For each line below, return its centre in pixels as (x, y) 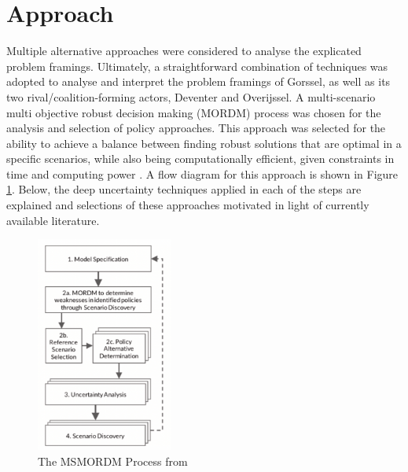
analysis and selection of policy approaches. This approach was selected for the (196, 128)
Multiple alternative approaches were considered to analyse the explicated (184, 51)
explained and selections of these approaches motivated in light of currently (188, 205)
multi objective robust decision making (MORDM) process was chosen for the (194, 112)
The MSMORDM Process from (113, 461)
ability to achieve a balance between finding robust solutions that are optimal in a (204, 143)
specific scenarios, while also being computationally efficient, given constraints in (200, 159)
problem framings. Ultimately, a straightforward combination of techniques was (197, 66)
